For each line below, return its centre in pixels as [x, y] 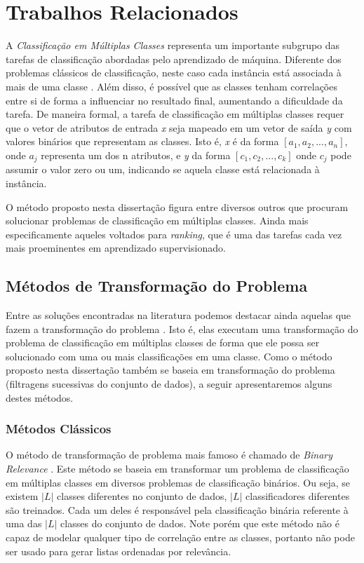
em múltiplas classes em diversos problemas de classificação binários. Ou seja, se [178, 482]
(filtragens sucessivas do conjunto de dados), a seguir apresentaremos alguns [169, 384]
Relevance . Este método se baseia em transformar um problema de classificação [177, 469]
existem [22, 496]
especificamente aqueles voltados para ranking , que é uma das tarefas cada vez [174, 234]
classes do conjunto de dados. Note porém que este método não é [200, 523]
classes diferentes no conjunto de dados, [142, 496]
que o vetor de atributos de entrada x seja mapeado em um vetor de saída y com [179, 127]
